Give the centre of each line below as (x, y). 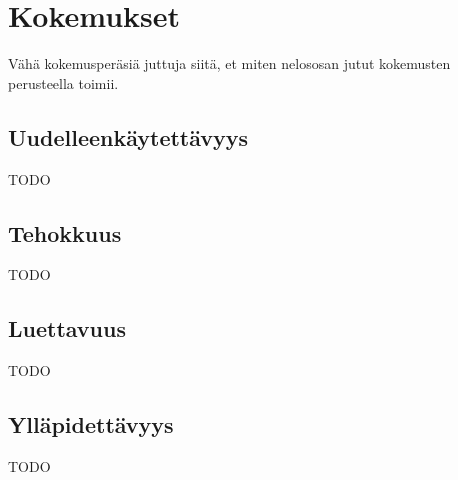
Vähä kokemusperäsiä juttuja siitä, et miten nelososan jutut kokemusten (229, 63)
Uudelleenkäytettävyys (128, 136)
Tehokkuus (65, 232)
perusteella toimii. (63, 82)
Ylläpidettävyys (91, 424)
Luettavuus (67, 328)
